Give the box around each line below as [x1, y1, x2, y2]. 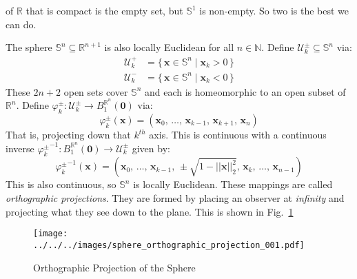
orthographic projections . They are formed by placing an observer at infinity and [6, 191, 345, 205]
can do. [6, 17, 37, 31]
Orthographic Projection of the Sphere [33, 260, 196, 274]
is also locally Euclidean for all [104, 40, 234, 54]
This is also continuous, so [6, 177, 116, 192]
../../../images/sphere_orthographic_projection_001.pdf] [33, 240, 305, 250]
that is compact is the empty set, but [25, 3, 183, 17]
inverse [6, 141, 34, 155]
